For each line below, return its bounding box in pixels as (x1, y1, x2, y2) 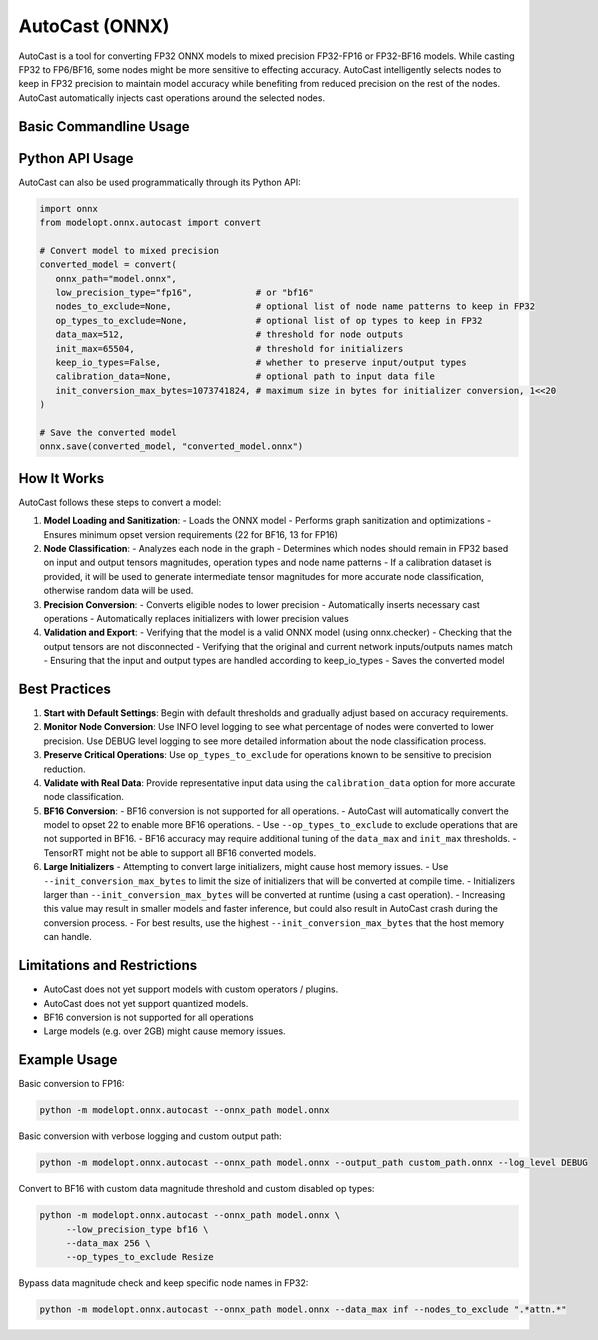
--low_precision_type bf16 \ (65, 1223, 209, 1235)
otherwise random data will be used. (43, 585, 194, 597)
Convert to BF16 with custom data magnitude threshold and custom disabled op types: (18, 1183, 375, 1195)
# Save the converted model (39, 426, 177, 438)
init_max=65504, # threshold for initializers (55, 343, 404, 354)
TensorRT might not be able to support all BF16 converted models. (43, 846, 317, 859)
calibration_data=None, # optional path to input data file (55, 371, 435, 382)
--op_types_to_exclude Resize (65, 1251, 214, 1263)
